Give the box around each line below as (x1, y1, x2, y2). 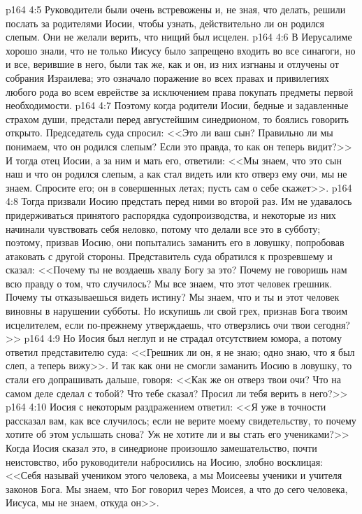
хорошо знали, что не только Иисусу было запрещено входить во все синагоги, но (6, 43, 356, 57)
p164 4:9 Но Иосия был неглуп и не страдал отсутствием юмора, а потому (24, 331, 342, 345)
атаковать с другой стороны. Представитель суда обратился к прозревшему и (6, 248, 333, 263)
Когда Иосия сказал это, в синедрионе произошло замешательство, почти (6, 441, 317, 455)
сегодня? (313, 317, 350, 331)
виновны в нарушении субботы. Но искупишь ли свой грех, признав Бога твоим (6, 304, 348, 318)
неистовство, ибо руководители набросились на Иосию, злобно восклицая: (6, 454, 324, 469)
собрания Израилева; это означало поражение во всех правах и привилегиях (6, 70, 329, 85)
